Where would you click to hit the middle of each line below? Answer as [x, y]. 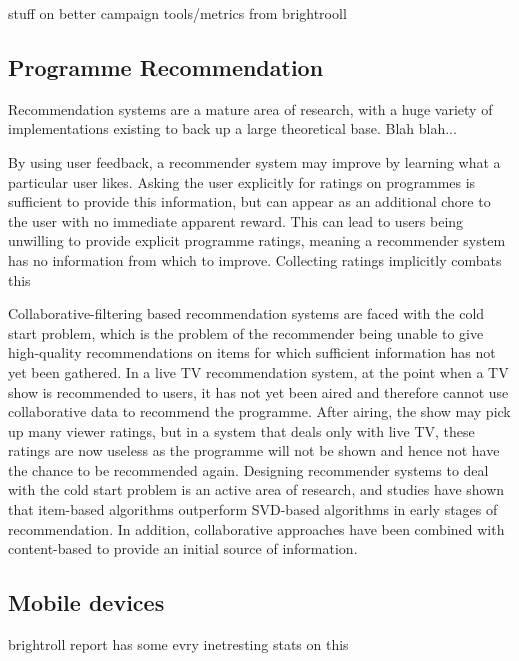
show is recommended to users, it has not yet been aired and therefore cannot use [258, 391]
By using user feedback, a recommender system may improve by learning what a [254, 161]
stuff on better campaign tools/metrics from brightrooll [177, 13]
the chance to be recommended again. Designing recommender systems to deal [248, 469]
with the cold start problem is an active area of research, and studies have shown [256, 489]
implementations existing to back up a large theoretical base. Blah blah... [232, 128]
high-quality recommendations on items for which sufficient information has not [252, 352]
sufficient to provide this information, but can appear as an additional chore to [249, 201]
